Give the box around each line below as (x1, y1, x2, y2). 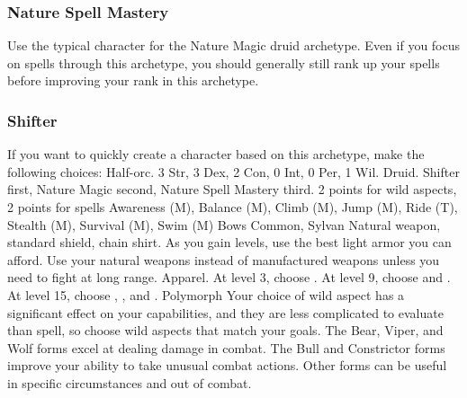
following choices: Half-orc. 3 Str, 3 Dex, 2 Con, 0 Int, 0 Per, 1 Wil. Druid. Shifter (7, 162, 460, 181)
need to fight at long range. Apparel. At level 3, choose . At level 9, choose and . (7, 268, 451, 287)
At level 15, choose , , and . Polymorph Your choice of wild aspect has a (7, 285, 405, 304)
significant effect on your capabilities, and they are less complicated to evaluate (7, 303, 444, 322)
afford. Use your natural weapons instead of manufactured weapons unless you (7, 250, 440, 269)
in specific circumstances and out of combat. (7, 373, 252, 392)
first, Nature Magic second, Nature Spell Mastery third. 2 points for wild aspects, (7, 180, 457, 199)
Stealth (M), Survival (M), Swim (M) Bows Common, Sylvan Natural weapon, (7, 215, 441, 234)
